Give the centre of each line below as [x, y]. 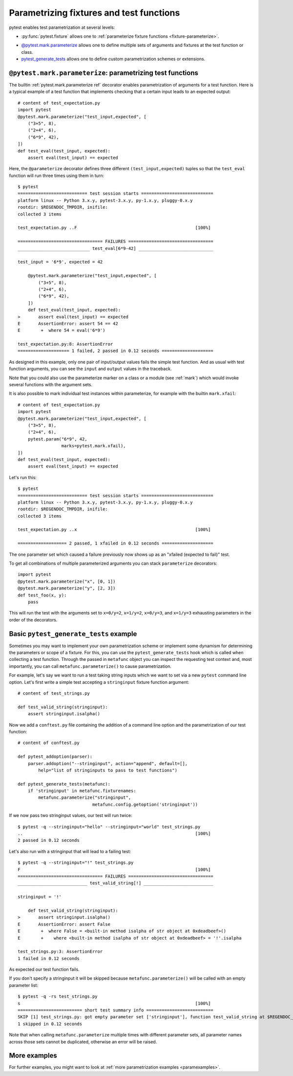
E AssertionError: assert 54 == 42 [68, 323]
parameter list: [24, 985]
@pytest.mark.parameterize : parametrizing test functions [104, 73]
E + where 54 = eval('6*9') [62, 330]
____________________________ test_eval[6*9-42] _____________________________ [115, 248]
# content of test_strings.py [54, 693]
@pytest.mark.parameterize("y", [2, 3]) [67, 588]
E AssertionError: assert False [64, 924]
